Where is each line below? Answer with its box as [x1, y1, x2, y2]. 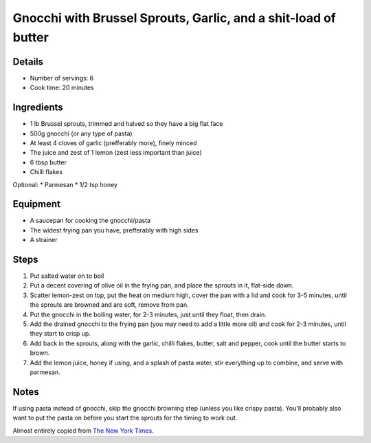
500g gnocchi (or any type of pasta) [30, 129, 133, 138]
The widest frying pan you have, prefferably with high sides [30, 226, 199, 234]
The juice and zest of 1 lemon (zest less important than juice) [30, 149, 202, 157]
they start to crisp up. [30, 329, 91, 338]
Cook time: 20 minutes [30, 83, 94, 92]
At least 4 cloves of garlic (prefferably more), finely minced [30, 138, 197, 147]
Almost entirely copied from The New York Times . [12, 426, 154, 435]
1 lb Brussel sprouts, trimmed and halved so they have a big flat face [30, 120, 223, 128]
